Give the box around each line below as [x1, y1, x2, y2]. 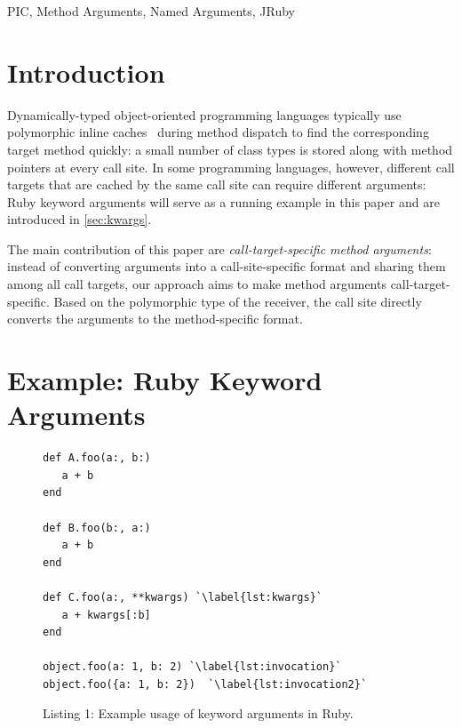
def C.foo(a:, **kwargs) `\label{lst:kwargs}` [43, 590, 323, 604]
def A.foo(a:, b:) [43, 452, 151, 465]
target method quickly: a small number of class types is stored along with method [7, 140, 453, 158]
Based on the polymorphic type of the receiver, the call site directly [53, 292, 422, 310]
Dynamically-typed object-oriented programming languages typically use [7, 105, 402, 124]
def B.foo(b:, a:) [43, 521, 151, 534]
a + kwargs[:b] [61, 608, 151, 621]
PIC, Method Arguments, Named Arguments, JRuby [7, 2, 295, 20]
